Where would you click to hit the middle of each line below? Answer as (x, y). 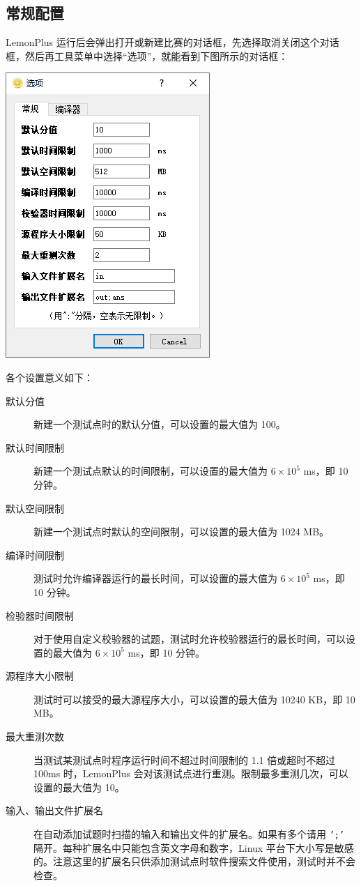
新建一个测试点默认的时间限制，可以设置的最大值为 (151, 471)
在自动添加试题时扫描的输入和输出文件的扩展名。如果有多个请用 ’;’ (189, 834)
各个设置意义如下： (49, 377)
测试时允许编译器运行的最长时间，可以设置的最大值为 (155, 578)
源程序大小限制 (40, 676)
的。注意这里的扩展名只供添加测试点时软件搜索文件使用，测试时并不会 (194, 861)
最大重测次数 (35, 736)
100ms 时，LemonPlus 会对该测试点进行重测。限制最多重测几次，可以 (191, 773)
